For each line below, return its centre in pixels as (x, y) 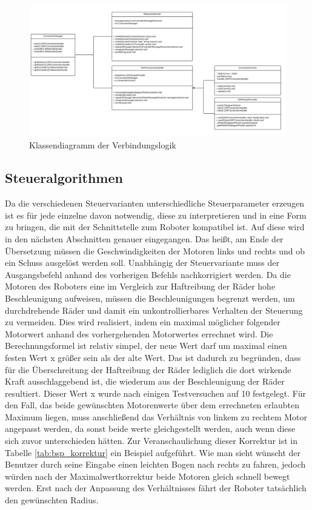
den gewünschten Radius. (52, 500)
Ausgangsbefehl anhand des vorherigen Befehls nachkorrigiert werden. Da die (148, 274)
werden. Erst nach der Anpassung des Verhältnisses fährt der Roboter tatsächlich (156, 488)
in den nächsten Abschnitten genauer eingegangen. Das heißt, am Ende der (144, 238)
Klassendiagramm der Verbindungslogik (103, 145)
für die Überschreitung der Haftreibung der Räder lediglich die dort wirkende (148, 369)
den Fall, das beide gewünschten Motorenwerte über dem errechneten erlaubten (152, 405)
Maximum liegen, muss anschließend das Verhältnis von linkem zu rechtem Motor (156, 416)
